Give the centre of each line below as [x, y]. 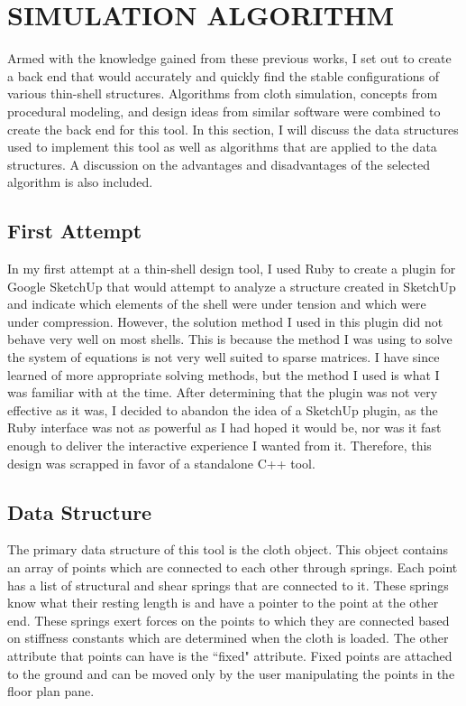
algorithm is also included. [80, 182]
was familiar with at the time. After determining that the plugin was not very [223, 392]
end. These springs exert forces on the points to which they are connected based [228, 620]
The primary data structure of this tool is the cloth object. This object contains [228, 549]
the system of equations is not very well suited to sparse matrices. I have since [224, 357]
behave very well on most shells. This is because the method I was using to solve [230, 339]
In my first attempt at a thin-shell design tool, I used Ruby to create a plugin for [232, 269]
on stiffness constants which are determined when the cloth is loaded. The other [228, 638]
